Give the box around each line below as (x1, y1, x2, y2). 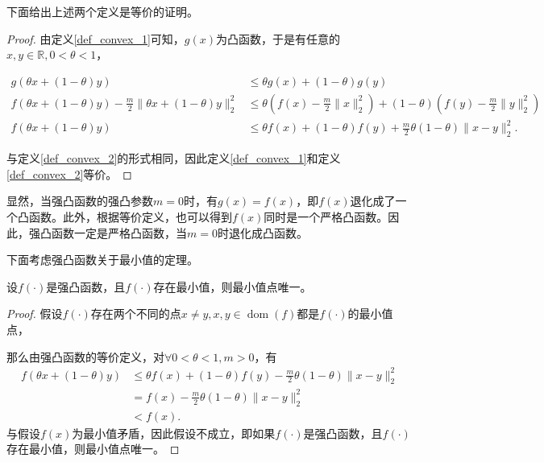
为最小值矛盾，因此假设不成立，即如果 (72, 424, 276, 441)
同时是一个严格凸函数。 (264, 208, 388, 225)
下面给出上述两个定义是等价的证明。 (6, 3, 198, 19)
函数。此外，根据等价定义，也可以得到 (28, 208, 232, 225)
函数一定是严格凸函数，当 (51, 224, 187, 241)
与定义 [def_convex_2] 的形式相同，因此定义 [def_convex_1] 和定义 (6, 150, 341, 167)
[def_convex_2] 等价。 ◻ (6, 165, 132, 182)
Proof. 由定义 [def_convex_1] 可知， (6, 30, 185, 47)
